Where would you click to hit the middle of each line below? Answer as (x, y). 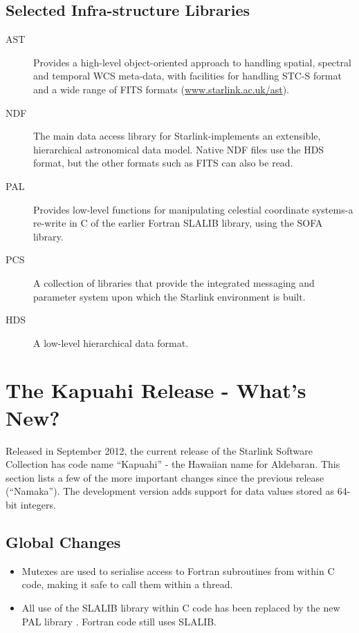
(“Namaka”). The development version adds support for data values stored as (170, 491)
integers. (38, 504)
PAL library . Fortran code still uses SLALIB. (119, 621)
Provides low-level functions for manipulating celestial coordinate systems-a (193, 209)
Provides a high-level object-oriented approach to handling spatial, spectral (192, 62)
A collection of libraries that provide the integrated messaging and (174, 282)
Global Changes (63, 541)
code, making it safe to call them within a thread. (127, 584)
